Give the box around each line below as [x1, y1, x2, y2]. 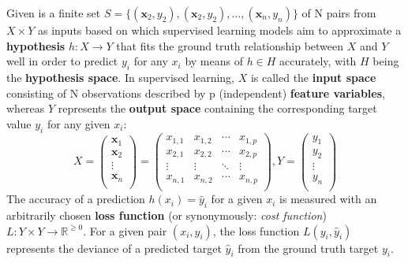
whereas [6, 100, 45, 117]
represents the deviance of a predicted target [6, 239, 222, 256]
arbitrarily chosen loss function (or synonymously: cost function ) [6, 206, 327, 223]
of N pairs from [301, 5, 376, 20]
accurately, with [279, 53, 357, 69]
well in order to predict [6, 53, 118, 69]
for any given [47, 115, 110, 131]
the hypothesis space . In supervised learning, [6, 69, 234, 85]
